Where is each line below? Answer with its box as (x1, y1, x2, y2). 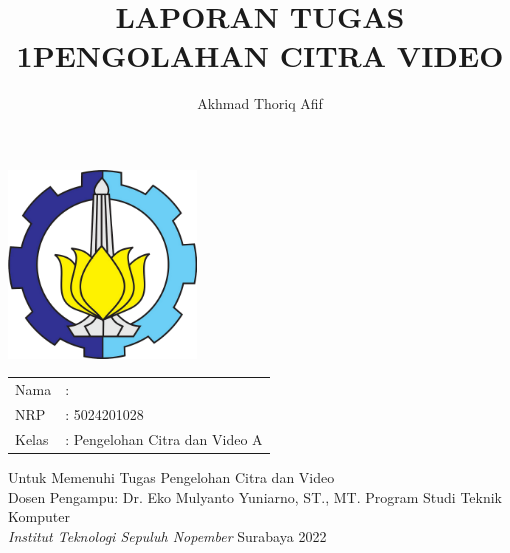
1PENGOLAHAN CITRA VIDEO (16, 35, 504, 76)
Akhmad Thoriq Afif (197, 93, 323, 114)
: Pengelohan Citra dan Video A (65, 428, 263, 449)
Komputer (8, 506, 70, 527)
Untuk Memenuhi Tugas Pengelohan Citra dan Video (8, 467, 335, 487)
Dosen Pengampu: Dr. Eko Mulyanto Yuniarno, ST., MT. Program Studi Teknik (8, 486, 503, 507)
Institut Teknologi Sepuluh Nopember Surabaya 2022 (8, 525, 327, 546)
